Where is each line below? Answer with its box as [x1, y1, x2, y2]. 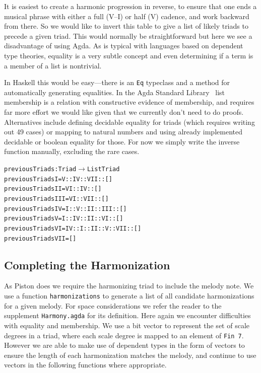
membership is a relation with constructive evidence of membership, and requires [4, 97, 254, 107]
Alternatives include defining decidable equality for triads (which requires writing [4, 116, 255, 127]
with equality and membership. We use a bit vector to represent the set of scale [4, 320, 249, 330]
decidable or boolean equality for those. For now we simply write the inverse [4, 136, 240, 146]
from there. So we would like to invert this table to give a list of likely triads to [4, 21, 248, 31]
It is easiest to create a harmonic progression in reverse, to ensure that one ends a [4, 1, 257, 11]
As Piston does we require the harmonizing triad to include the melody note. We [4, 280, 254, 291]
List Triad [87, 165, 120, 173]
